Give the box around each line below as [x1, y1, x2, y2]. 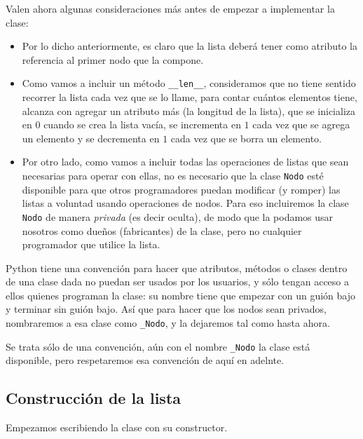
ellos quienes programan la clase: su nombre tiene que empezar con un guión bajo [6, 288, 355, 302]
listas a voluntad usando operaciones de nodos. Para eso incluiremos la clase [22, 196, 349, 210]
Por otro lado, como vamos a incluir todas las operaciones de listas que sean [22, 154, 349, 169]
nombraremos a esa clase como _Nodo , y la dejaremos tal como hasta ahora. [6, 316, 330, 330]
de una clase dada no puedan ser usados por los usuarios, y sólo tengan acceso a [6, 274, 349, 289]
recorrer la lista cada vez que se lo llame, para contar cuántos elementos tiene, [22, 90, 357, 104]
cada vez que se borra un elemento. [170, 130, 322, 145]
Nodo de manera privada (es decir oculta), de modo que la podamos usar [22, 209, 334, 224]
